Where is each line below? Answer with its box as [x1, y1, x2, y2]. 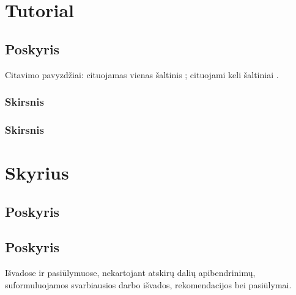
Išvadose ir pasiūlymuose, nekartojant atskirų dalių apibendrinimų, [5, 266, 256, 279]
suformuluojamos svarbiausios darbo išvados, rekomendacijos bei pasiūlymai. [5, 278, 292, 291]
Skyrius [5, 160, 69, 185]
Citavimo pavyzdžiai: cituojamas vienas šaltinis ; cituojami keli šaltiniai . [5, 68, 279, 81]
